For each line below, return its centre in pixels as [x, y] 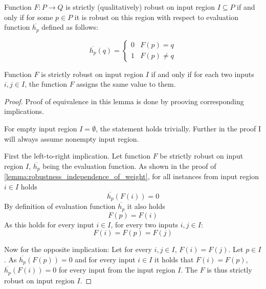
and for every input [105, 259]
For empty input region [41, 129]
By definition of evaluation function [60, 206]
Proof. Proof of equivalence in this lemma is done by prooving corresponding [124, 101]
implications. [24, 111]
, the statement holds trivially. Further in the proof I [179, 129]
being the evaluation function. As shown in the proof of [129, 166]
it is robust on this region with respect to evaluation [156, 17]
